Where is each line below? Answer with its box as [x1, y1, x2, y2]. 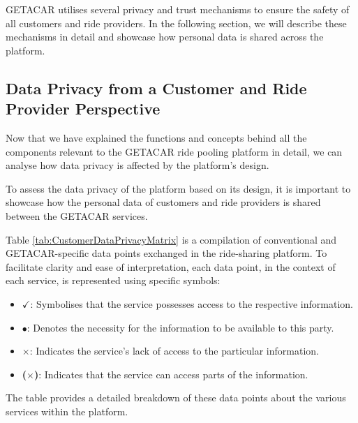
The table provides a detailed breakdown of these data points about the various [6, 390, 346, 405]
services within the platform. [6, 403, 128, 418]
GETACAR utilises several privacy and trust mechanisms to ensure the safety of [6, 2, 350, 16]
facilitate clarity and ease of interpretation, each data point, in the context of [6, 259, 336, 274]
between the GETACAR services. [6, 208, 148, 223]
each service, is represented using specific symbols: [6, 273, 221, 288]
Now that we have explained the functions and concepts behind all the [6, 130, 307, 144]
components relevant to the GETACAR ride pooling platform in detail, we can [6, 144, 343, 158]
